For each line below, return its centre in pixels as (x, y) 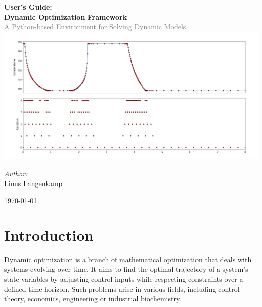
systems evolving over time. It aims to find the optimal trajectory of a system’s (126, 269)
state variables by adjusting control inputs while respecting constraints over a (124, 279)
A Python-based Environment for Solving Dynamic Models (95, 26)
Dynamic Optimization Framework (66, 16)
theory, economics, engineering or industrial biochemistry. (93, 299)
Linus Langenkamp (34, 183)
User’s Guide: (28, 7)
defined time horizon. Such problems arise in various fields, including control (122, 289)
